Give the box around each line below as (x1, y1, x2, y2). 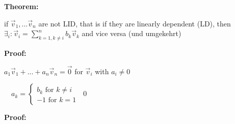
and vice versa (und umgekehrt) (82, 28, 181, 39)
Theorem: (4, 1, 39, 11)
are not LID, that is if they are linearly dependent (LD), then (38, 18, 231, 28)
